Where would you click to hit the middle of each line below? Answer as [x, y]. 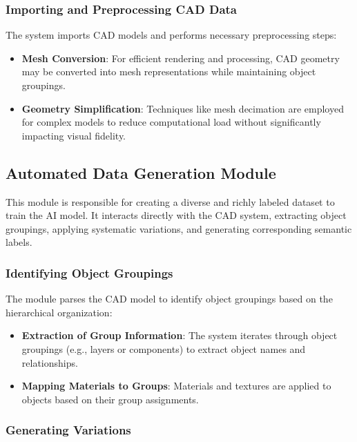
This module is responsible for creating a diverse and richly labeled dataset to [170, 201]
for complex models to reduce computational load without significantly [171, 122]
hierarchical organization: [59, 312]
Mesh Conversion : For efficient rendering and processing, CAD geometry [181, 58]
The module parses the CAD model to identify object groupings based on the [169, 299]
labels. [19, 242]
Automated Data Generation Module [141, 172]
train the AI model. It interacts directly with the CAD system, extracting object [176, 215]
